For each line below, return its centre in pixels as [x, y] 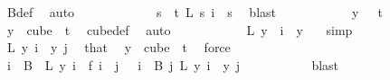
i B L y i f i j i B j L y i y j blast [173, 64]
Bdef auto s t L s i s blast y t [195, 12]
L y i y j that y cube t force [119, 47]
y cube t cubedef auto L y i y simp [180, 29]
